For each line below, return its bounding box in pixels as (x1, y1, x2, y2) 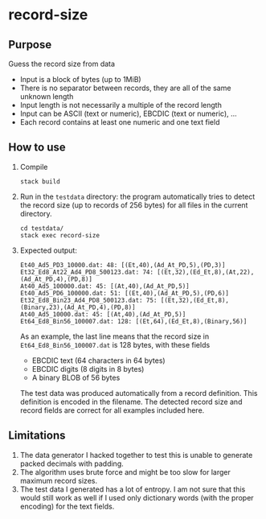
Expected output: (19, 245, 78, 255)
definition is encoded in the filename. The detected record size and (19, 397, 243, 406)
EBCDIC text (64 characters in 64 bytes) (31, 356, 166, 365)
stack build (19, 177, 60, 186)
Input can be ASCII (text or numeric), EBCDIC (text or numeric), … (19, 109, 237, 118)
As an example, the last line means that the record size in (19, 332, 210, 341)
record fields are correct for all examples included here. (19, 405, 205, 415)
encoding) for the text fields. (19, 501, 115, 511)
